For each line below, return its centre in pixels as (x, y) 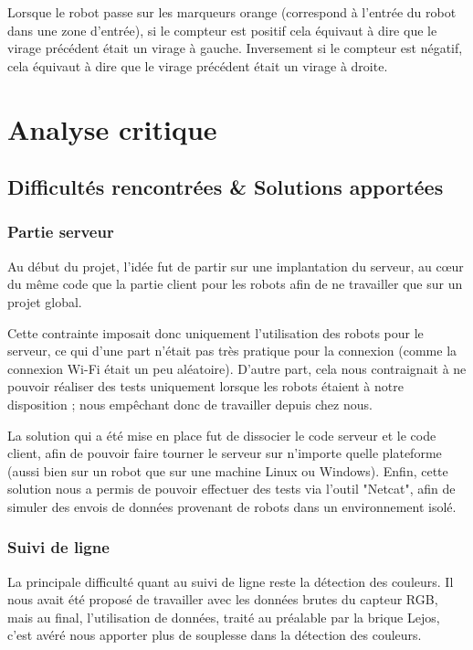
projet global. (45, 301)
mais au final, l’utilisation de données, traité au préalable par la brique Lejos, (224, 617)
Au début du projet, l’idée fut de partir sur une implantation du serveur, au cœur (236, 266)
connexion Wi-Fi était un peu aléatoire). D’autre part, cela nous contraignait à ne (237, 368)
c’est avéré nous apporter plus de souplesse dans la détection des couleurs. (215, 635)
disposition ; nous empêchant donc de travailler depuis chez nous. (190, 404)
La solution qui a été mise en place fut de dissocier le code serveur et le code (222, 435)
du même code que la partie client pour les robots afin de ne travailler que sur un (235, 284)
